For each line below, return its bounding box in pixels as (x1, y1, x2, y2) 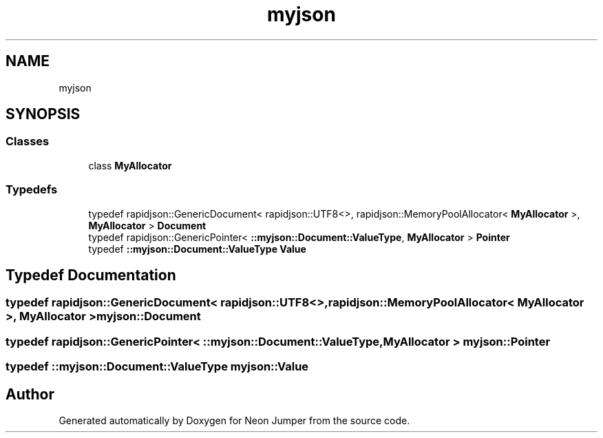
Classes (6, 134, 50, 149)
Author (6, 385, 54, 403)
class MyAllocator (88, 159, 172, 171)
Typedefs (6, 182, 58, 197)
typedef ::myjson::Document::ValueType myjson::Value (6, 359, 309, 374)
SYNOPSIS (6, 105, 81, 123)
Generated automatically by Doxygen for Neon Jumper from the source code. (59, 415, 410, 426)
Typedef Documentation (6, 266, 176, 284)
